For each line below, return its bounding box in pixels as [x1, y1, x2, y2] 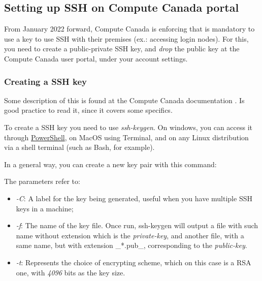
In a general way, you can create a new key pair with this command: [4, 159, 217, 169]
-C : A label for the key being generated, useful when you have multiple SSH [16, 193, 252, 203]
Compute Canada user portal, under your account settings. [4, 53, 188, 64]
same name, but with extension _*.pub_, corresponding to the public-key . [16, 240, 247, 251]
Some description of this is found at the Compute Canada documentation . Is [4, 95, 245, 105]
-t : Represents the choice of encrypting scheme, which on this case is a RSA [16, 257, 251, 267]
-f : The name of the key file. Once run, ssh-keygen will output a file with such [16, 220, 258, 231]
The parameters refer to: [4, 176, 80, 186]
